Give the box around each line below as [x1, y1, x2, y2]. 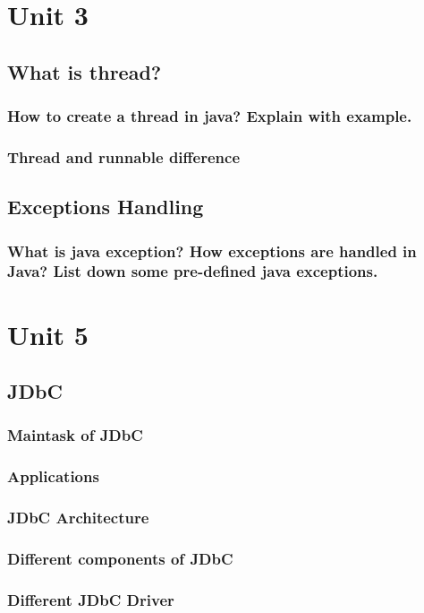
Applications [7, 465, 99, 488]
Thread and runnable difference [7, 145, 240, 168]
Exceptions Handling [7, 193, 204, 220]
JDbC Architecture [7, 506, 149, 529]
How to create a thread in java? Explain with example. [7, 105, 412, 127]
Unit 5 [7, 315, 89, 352]
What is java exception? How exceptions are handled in [7, 239, 417, 262]
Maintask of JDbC [7, 424, 143, 446]
